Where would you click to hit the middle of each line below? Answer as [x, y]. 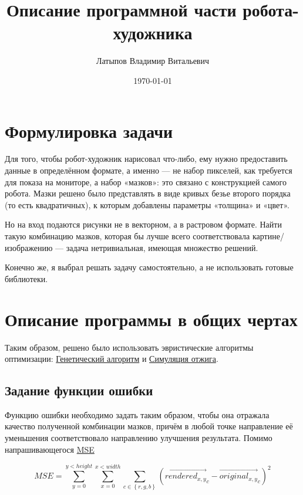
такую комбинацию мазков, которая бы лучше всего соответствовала [127, 236]
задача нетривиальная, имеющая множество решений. [162, 247]
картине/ [268, 236]
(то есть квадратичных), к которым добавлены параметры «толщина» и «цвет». [147, 204]
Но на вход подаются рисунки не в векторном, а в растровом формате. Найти [143, 224]
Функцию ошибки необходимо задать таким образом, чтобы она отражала [137, 414]
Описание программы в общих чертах [151, 319]
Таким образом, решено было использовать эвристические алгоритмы [129, 347]
